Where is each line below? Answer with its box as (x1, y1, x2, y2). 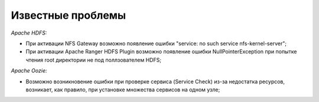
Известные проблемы (11, 9, 126, 22)
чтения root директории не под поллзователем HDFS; (25, 56, 162, 63)
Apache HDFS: (11, 29, 47, 36)
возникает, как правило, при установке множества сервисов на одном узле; (25, 86, 220, 93)
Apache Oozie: (11, 67, 47, 74)
